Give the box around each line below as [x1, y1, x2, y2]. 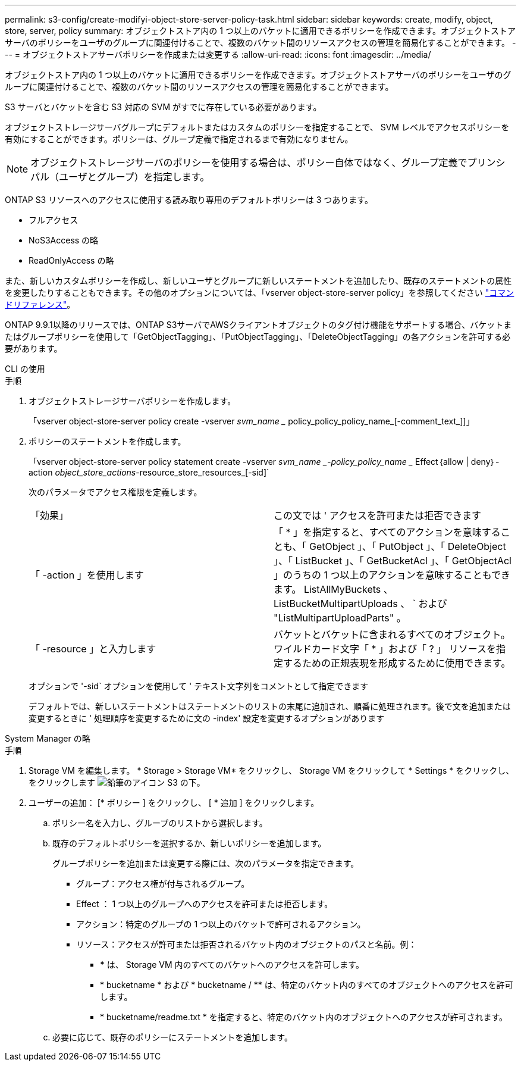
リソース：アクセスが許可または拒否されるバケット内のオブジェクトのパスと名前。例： [76, 939, 417, 949]
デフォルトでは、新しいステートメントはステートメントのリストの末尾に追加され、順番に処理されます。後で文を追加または [29, 701, 511, 711]
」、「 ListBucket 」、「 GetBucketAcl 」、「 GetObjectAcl [274, 555, 511, 567]
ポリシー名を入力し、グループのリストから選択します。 [52, 818, 268, 828]
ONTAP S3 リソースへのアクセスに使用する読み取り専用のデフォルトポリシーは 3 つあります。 [5, 195, 373, 205]
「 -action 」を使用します [30, 569, 144, 581]
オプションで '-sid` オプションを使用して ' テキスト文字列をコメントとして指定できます [29, 681, 369, 691]
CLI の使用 [5, 364, 45, 374]
